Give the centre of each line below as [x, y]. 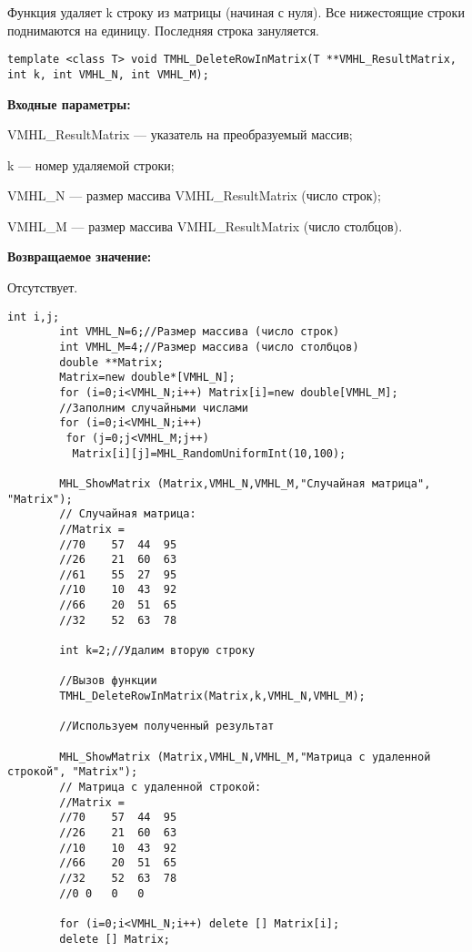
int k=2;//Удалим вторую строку [157, 651]
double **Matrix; [111, 362]
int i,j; [34, 317]
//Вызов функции [108, 681]
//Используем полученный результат [167, 727]
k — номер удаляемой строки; [91, 164]
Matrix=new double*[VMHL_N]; [147, 378]
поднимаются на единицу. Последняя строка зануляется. [164, 30]
